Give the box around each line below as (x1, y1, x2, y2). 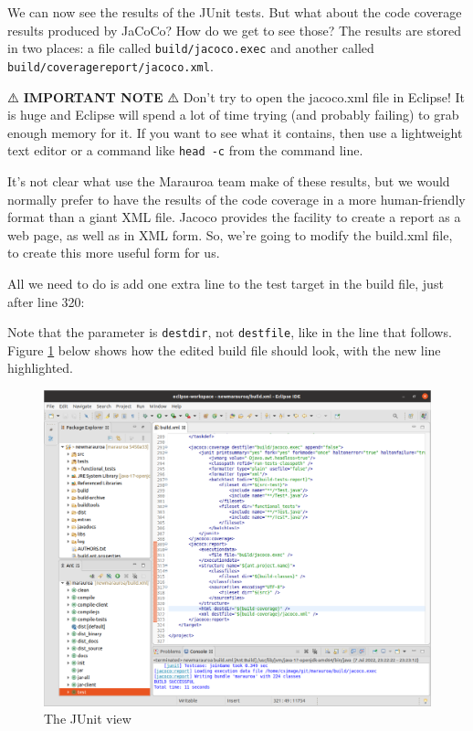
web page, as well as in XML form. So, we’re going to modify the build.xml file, (7, 225, 453, 244)
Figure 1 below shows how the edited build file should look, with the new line (7, 340, 441, 359)
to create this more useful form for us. (7, 243, 220, 262)
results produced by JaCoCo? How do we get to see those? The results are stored (7, 20, 462, 39)
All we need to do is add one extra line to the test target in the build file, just (7, 273, 444, 292)
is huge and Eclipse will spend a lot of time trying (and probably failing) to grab (7, 105, 459, 124)
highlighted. (7, 358, 73, 377)
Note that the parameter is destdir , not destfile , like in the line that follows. (7, 323, 452, 342)
